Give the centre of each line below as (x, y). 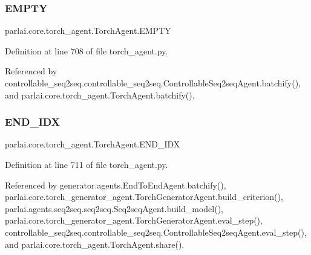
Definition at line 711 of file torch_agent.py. (87, 164)
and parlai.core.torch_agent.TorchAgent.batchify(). (100, 95)
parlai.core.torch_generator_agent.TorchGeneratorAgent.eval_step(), (134, 220)
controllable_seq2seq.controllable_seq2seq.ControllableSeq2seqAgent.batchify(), (153, 83)
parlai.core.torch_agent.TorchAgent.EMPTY (88, 31)
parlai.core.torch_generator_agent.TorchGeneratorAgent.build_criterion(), (144, 197)
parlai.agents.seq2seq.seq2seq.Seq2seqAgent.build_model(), (114, 208)
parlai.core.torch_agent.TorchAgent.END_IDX (93, 144)
